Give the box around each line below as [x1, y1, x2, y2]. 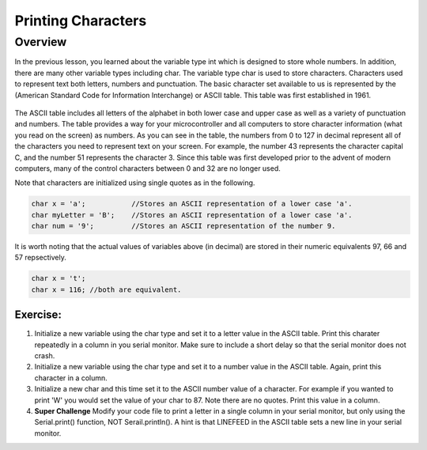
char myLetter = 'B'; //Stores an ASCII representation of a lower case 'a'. [31, 210, 353, 219]
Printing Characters [14, 12, 147, 29]
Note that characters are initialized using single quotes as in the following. [14, 178, 255, 187]
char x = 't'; [31, 274, 86, 283]
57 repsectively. [14, 253, 66, 263]
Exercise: [14, 308, 62, 322]
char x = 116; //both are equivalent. [31, 285, 182, 294]
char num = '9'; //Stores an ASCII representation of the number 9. [31, 221, 336, 231]
